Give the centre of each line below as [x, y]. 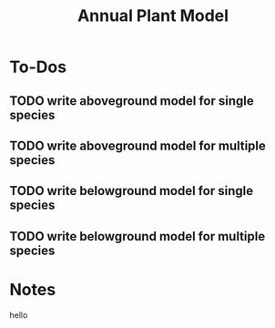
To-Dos [38, 67]
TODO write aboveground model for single [132, 101]
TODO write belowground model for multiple [137, 236]
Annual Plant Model [153, 16]
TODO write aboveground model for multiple [138, 145]
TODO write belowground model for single [131, 191]
